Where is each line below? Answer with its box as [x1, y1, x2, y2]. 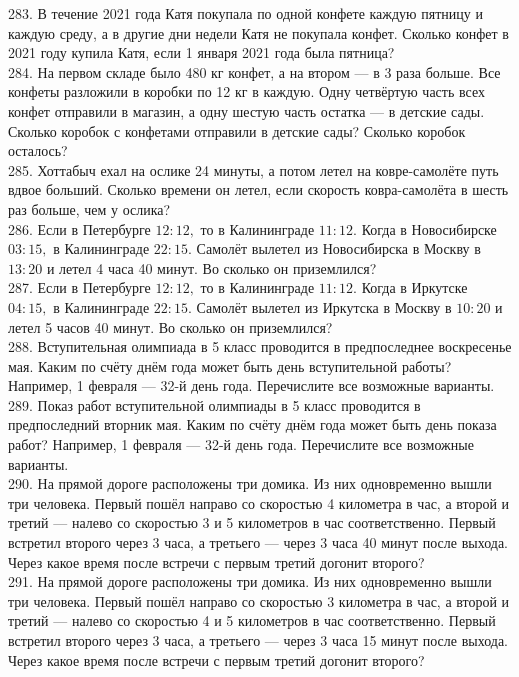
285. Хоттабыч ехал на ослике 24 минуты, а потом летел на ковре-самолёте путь [8, 159, 499, 180]
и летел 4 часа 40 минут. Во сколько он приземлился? [46, 257, 377, 278]
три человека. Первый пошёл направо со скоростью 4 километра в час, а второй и [8, 492, 510, 513]
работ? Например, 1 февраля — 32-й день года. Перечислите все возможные [8, 434, 474, 455]
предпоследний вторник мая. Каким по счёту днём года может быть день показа [8, 414, 497, 435]
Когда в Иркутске [361, 277, 468, 298]
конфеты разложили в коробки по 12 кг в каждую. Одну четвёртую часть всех [8, 81, 485, 102]
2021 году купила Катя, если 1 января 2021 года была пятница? [8, 42, 395, 63]
